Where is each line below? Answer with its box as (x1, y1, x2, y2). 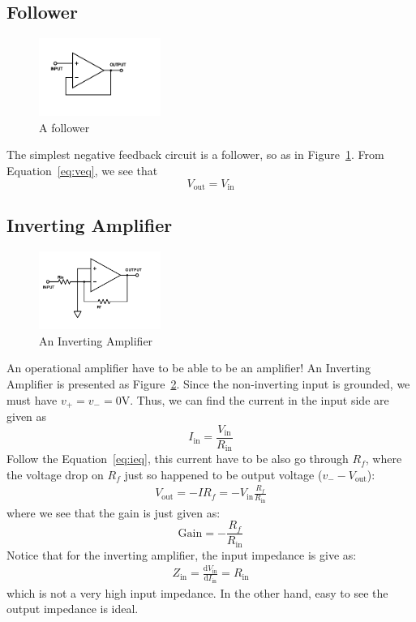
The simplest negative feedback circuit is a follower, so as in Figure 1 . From (6, 146, 384, 163)
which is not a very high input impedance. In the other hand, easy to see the (6, 584, 388, 601)
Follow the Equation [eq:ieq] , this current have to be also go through (6, 450, 349, 467)
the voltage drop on (6, 465, 104, 483)
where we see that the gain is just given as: (6, 504, 221, 521)
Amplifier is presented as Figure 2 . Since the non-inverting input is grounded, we (6, 375, 410, 393)
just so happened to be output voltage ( (124, 465, 323, 483)
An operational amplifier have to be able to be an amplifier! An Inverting (6, 359, 371, 376)
